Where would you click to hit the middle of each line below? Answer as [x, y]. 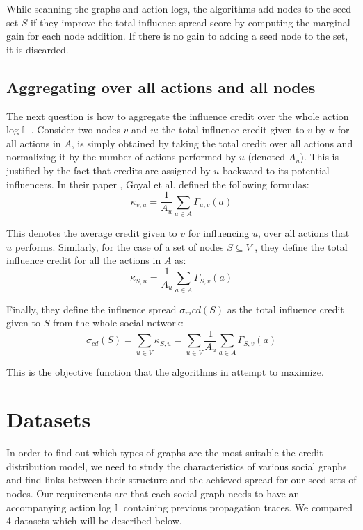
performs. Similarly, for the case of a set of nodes [119, 246]
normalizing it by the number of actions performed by [121, 157]
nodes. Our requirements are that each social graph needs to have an [153, 493]
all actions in [34, 143]
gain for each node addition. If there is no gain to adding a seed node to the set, [177, 36]
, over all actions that [304, 232]
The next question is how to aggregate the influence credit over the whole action [178, 116]
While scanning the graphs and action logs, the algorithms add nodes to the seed [179, 8]
